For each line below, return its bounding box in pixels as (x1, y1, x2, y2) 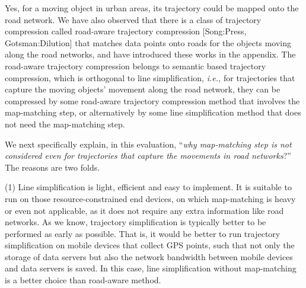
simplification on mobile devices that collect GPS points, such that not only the (5, 239, 295, 251)
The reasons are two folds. (5, 161, 100, 173)
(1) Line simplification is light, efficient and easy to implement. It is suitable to (5, 181, 292, 193)
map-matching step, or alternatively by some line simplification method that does (5, 106, 301, 119)
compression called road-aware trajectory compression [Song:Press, (5, 25, 247, 37)
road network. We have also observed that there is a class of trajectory (5, 13, 262, 25)
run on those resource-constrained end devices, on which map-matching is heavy (5, 192, 296, 204)
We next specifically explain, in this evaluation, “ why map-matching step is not (5, 137, 292, 150)
